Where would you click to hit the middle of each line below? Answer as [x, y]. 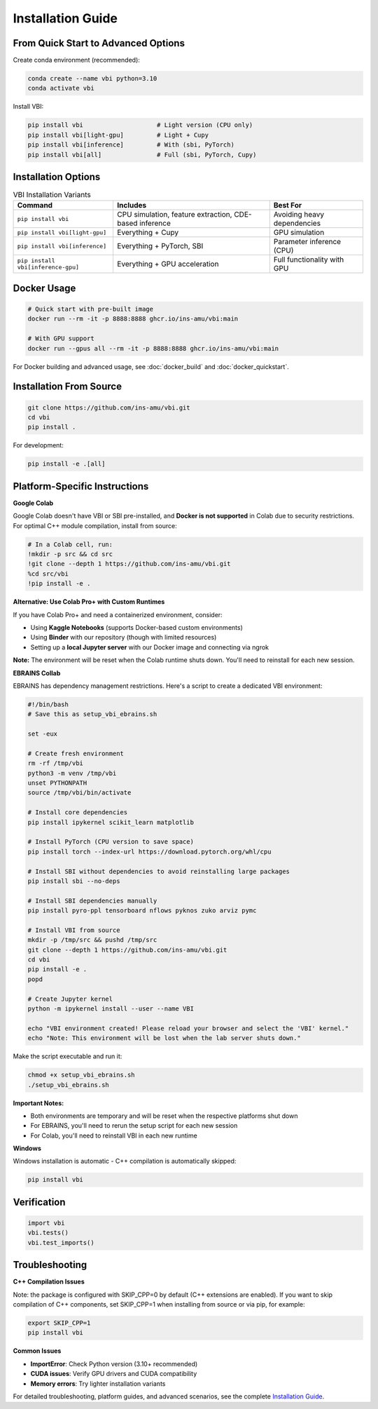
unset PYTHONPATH [57, 783]
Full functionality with [309, 259]
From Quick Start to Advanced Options [99, 43]
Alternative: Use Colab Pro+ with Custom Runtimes [89, 602]
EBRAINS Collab [37, 673]
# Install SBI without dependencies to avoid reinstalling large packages [159, 871]
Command [35, 205]
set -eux [43, 734]
